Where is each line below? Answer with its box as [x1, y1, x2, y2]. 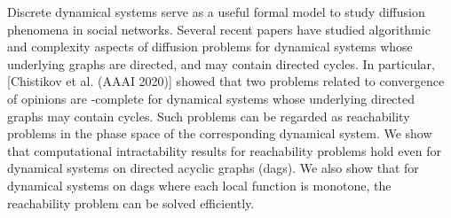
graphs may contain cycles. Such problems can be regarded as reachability [7, 106, 410, 125]
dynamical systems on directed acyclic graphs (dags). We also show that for [7, 159, 419, 177]
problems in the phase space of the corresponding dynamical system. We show [7, 124, 432, 143]
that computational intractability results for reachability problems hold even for [7, 141, 441, 160]
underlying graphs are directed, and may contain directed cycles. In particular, [7, 54, 435, 73]
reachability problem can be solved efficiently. [7, 193, 255, 212]
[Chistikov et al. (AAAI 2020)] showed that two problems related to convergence [7, 72, 445, 90]
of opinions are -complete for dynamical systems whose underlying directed [7, 89, 415, 107]
